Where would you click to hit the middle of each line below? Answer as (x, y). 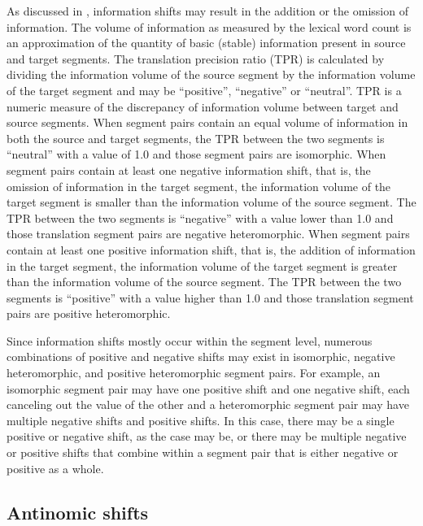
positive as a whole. (55, 468)
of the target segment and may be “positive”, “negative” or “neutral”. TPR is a (204, 90)
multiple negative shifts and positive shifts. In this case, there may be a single (201, 420)
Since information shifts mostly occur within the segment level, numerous (190, 340)
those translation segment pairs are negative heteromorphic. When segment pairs (208, 234)
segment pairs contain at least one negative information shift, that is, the (189, 170)
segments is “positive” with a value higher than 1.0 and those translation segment (210, 297)
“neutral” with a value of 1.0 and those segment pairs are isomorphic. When (196, 154)
